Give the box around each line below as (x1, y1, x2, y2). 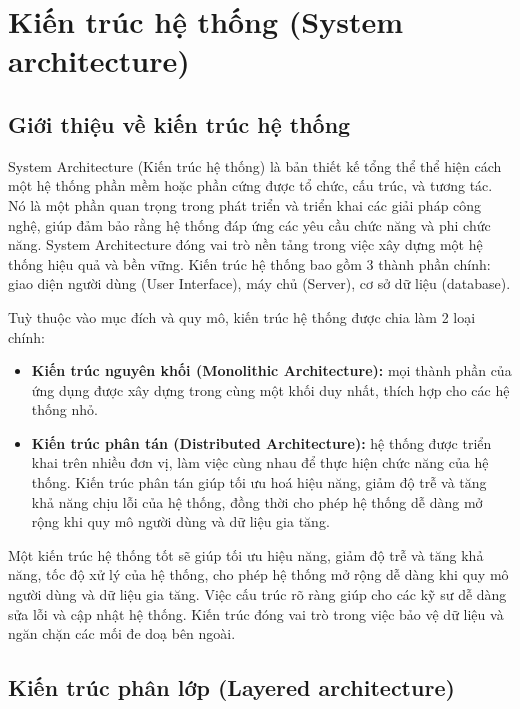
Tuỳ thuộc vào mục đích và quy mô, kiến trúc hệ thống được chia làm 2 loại (8, 306, 476, 327)
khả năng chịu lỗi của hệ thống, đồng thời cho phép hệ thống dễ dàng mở (31, 491, 483, 512)
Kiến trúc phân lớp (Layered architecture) (8, 672, 455, 703)
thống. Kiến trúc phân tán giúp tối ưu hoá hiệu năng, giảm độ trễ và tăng (31, 472, 487, 493)
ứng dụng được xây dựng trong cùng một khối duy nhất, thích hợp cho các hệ (31, 379, 510, 400)
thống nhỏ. (31, 399, 98, 420)
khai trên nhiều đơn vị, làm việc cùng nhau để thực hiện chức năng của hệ (31, 452, 489, 473)
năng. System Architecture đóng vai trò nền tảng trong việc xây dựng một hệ (8, 234, 483, 255)
